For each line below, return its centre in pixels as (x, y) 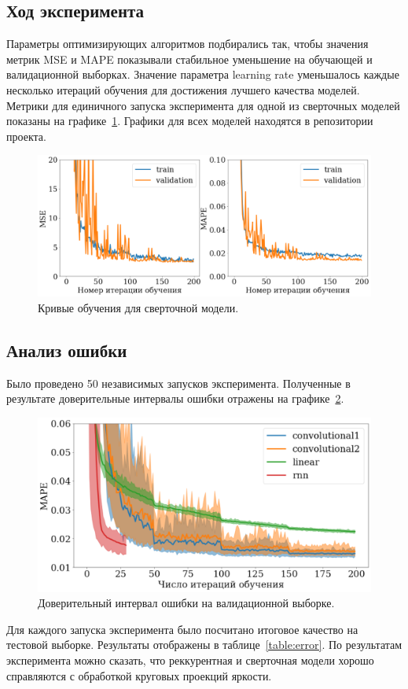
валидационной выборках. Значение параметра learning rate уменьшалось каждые (203, 74)
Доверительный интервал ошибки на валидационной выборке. (186, 603)
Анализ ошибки (67, 350)
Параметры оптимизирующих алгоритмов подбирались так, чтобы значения (187, 44)
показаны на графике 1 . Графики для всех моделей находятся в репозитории (190, 121)
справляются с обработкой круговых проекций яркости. (139, 675)
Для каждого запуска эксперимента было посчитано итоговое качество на (182, 629)
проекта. (26, 136)
